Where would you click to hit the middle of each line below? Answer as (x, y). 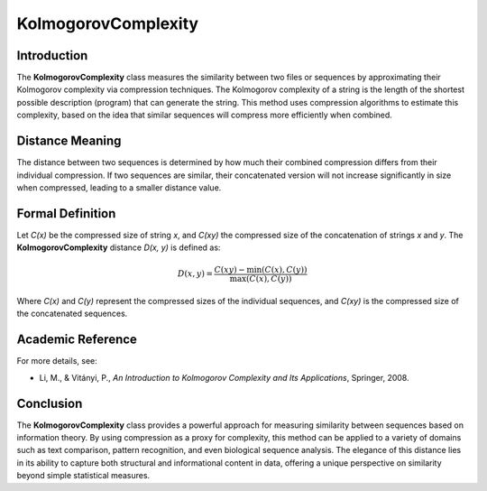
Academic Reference (77, 340)
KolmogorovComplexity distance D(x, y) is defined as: (119, 247)
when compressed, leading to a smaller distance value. (119, 187)
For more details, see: (57, 361)
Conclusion (50, 403)
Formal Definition (66, 213)
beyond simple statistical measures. (83, 476)
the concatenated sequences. (72, 314)
